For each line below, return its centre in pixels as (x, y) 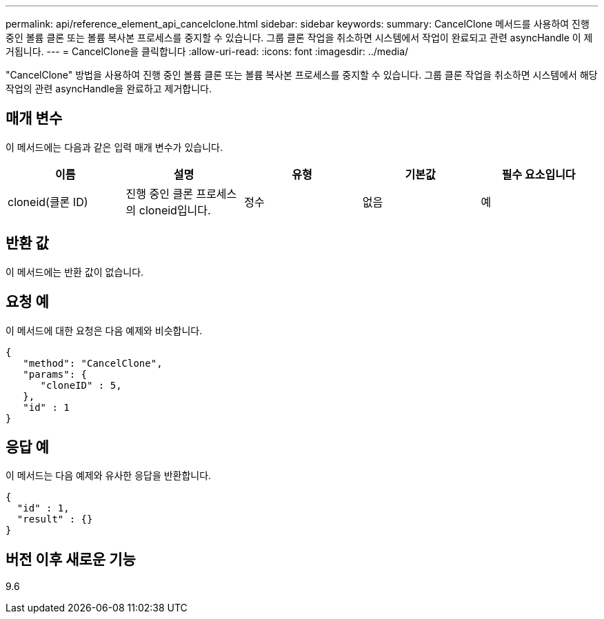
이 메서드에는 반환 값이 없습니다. (75, 272)
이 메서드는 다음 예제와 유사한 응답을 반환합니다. (109, 476)
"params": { (55, 374)
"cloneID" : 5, (81, 385)
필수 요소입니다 (538, 174)
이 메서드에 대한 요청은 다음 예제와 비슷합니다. (104, 330)
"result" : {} (55, 519)
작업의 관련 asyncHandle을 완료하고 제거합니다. (109, 89)
